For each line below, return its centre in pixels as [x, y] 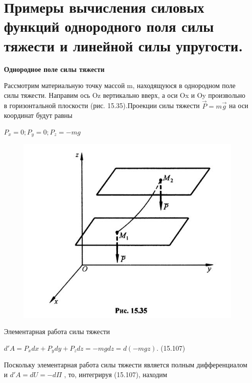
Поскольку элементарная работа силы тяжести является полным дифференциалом [126, 365]
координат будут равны [38, 115]
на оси [239, 105]
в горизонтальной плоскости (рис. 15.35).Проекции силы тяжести [102, 105]
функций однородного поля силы [109, 26]
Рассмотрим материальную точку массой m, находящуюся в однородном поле [120, 85]
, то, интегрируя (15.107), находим [115, 374]
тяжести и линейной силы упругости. [124, 45]
